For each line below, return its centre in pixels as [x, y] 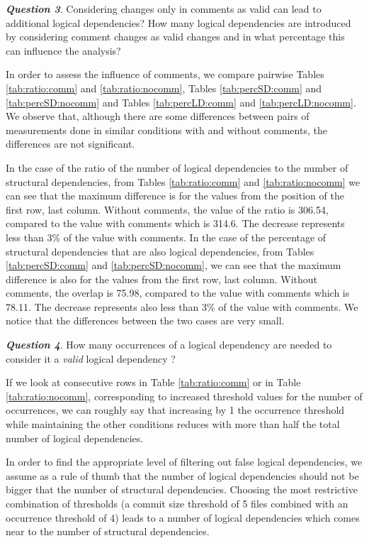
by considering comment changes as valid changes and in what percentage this [175, 37]
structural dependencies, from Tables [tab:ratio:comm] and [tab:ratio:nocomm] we [183, 181]
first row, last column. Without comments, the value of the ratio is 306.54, [167, 209]
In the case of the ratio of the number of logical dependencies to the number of [177, 167]
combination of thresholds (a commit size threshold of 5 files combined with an [177, 503]
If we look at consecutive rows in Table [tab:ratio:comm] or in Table [153, 382]
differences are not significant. [70, 144]
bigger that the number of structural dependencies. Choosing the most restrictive [182, 489]
